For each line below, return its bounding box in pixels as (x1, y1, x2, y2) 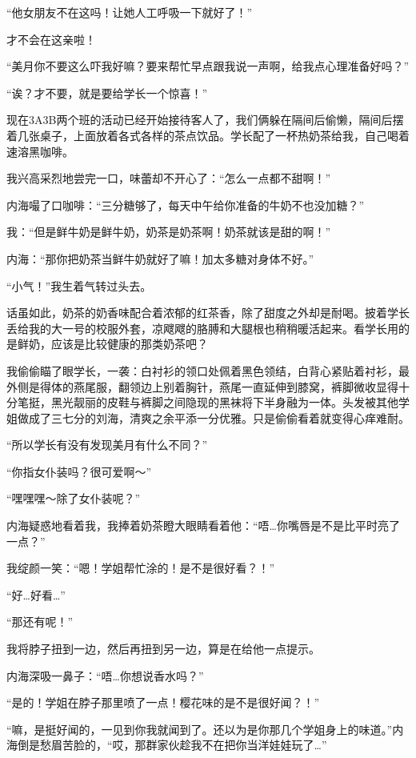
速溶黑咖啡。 (6, 142, 74, 159)
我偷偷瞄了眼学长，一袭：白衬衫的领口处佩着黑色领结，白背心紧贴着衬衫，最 (6, 362, 410, 379)
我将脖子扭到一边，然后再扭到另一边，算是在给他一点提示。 (6, 640, 320, 657)
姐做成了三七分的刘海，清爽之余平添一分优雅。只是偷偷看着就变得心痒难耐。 (6, 409, 410, 426)
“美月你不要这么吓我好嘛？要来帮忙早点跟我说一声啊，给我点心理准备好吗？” (6, 58, 410, 74)
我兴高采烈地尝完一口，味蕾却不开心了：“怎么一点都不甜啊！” (6, 170, 331, 186)
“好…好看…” (6, 586, 66, 603)
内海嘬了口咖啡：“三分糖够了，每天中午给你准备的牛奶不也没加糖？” (6, 196, 365, 213)
